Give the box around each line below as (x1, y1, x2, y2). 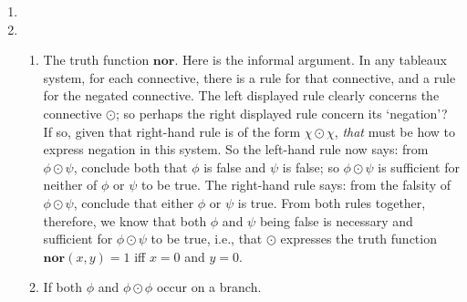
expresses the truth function (280, 229, 437, 248)
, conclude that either (73, 193, 194, 212)
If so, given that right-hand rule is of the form (43, 121, 301, 141)
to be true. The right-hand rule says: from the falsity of (140, 175, 451, 194)
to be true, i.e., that (150, 229, 263, 248)
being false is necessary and (259, 211, 413, 230)
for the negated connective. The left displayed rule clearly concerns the (43, 86, 440, 105)
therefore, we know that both (43, 211, 207, 230)
